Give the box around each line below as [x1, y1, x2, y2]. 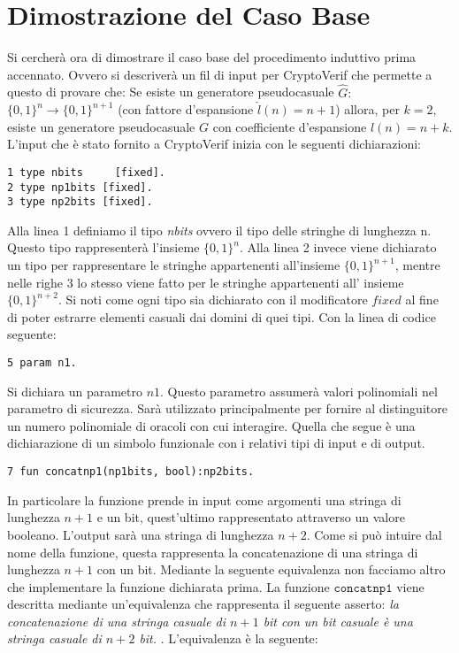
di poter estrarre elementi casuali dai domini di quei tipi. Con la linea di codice [7, 307, 436, 326]
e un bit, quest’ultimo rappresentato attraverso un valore [96, 508, 405, 526]
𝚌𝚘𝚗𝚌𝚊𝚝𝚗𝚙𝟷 [333, 581, 393, 595]
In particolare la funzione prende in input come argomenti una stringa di [7, 490, 402, 509]
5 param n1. [7, 357, 77, 370]
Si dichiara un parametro [7, 381, 142, 400]
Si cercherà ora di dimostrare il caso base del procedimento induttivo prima [7, 48, 417, 66]
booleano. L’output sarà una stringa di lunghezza [7, 525, 274, 543]
